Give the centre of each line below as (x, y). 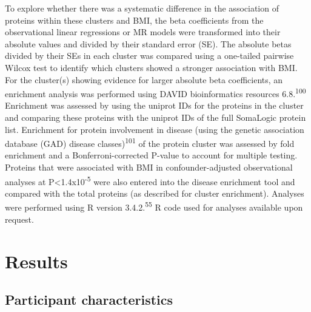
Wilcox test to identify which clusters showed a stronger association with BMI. (151, 67)
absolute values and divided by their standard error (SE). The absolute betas (148, 43)
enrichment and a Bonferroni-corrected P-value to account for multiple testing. (151, 155)
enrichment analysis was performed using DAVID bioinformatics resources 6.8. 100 (155, 93)
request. (19, 219)
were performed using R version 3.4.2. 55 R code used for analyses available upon (154, 206)
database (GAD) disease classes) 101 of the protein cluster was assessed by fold (150, 142)
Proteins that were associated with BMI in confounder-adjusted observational (149, 167)
